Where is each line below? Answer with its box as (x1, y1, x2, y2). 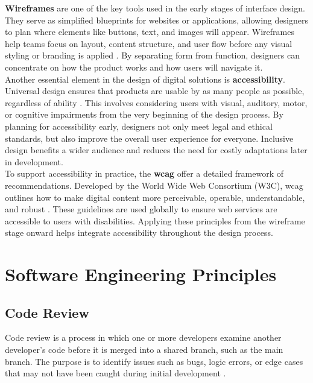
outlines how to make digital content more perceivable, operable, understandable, (5, 191, 305, 203)
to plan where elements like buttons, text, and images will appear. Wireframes (5, 25, 294, 38)
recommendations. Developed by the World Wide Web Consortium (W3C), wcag (5, 179, 303, 191)
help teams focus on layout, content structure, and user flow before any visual (5, 37, 292, 49)
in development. (5, 155, 63, 168)
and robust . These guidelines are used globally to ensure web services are (5, 203, 277, 215)
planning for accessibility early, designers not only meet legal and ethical (5, 119, 273, 132)
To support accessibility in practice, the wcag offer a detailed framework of (5, 167, 284, 180)
